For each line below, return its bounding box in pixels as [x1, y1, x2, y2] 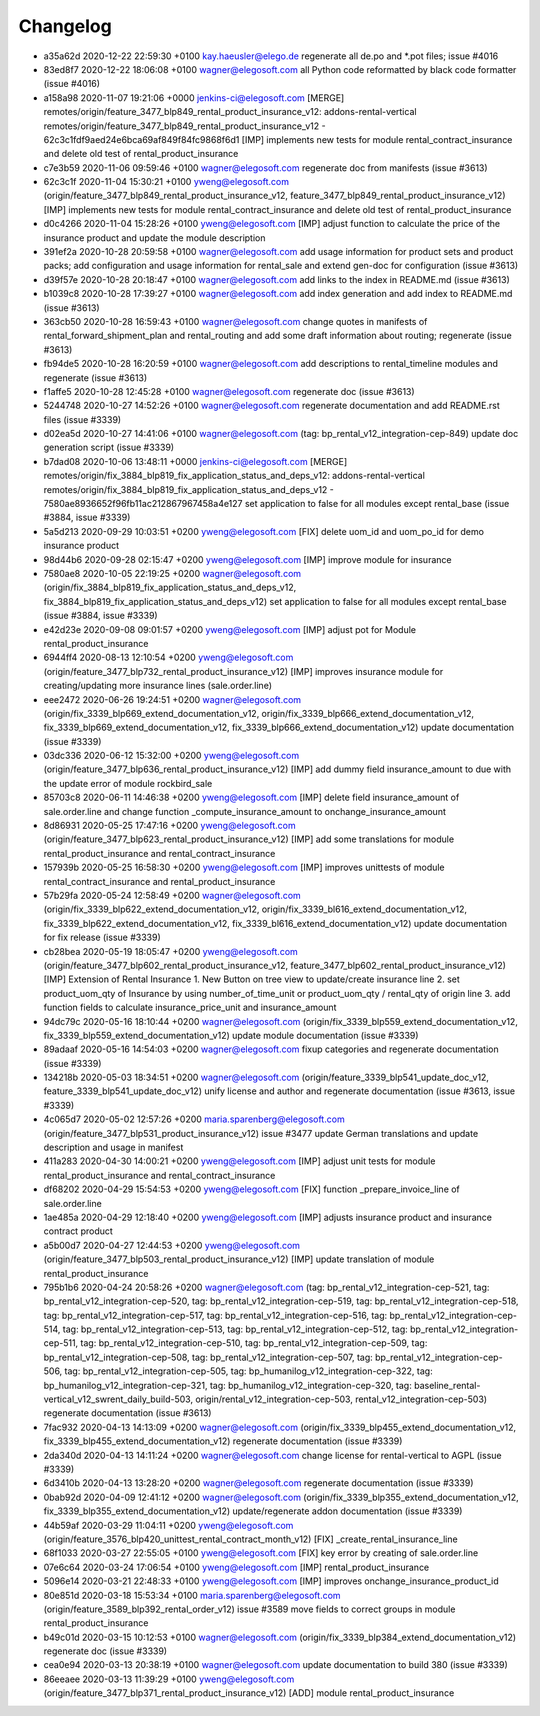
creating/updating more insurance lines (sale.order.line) [43, 680, 272, 692]
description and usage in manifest [43, 1141, 184, 1154]
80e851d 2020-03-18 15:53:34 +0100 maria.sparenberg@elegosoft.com [43, 1589, 341, 1601]
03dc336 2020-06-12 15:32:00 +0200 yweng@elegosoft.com [43, 750, 300, 762]
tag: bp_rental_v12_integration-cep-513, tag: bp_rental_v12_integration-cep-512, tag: [62, 1323, 409, 1335]
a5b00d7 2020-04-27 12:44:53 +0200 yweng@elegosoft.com [43, 1239, 300, 1251]
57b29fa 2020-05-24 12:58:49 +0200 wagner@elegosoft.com [43, 889, 302, 901]
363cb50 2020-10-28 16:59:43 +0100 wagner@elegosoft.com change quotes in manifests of [43, 315, 428, 327]
